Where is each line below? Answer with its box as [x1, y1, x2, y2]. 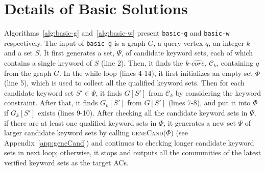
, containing [216, 58, 254, 68]
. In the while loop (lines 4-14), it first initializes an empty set [59, 67, 253, 78]
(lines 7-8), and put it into [168, 97, 251, 108]
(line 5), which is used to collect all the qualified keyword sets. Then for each [4, 77, 245, 88]
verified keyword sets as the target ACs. [4, 157, 129, 167]
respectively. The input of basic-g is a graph [4, 37, 146, 48]
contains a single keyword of [4, 58, 92, 68]
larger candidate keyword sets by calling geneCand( [4, 127, 166, 138]
